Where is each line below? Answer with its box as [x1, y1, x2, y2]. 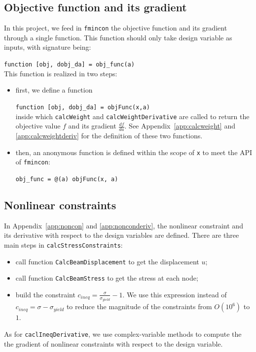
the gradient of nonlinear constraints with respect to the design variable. [4, 338, 223, 349]
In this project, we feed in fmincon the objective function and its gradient [4, 23, 227, 33]
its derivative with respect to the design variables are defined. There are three [4, 230, 239, 240]
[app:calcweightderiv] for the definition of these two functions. [15, 130, 203, 141]
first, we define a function [15, 85, 93, 95]
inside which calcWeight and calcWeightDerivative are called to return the [15, 111, 250, 121]
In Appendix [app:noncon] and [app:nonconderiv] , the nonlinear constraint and [4, 220, 243, 230]
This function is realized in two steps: [4, 68, 117, 78]
